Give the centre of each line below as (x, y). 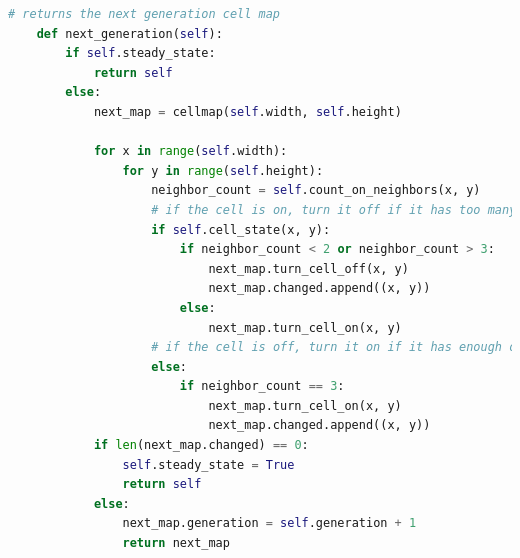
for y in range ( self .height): (223, 170)
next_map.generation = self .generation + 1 (269, 523)
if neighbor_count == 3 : (262, 386)
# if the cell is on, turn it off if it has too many (334, 209)
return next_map (176, 543)
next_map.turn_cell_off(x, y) (308, 268)
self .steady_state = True (208, 464)
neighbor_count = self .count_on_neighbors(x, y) (316, 190)
